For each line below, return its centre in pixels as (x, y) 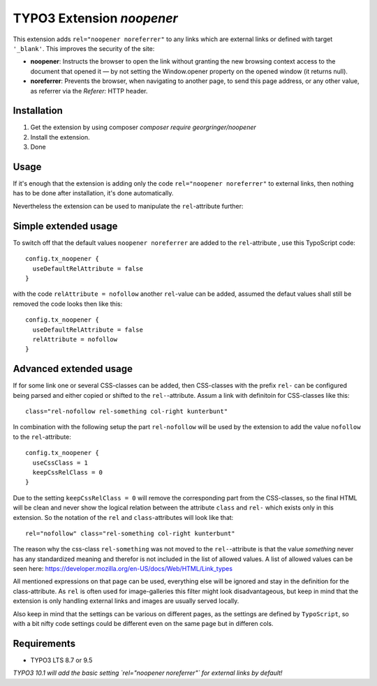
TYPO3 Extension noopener (95, 18)
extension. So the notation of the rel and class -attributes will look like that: (123, 517)
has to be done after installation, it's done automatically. (93, 193)
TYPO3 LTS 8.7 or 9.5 (61, 660)
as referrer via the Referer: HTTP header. (89, 91)
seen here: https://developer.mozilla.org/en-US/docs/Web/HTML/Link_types (123, 569)
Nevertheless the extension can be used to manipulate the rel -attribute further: (128, 206)
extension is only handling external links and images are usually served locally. (126, 601)
